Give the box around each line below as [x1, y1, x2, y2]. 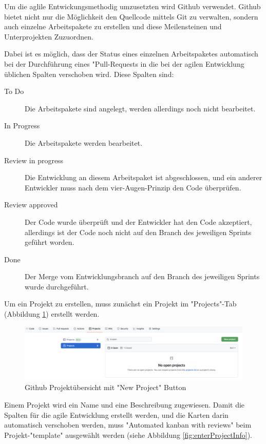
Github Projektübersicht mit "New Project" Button [25, 382, 186, 393]
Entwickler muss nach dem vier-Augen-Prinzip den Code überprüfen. [25, 182, 241, 192]
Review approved [4, 199, 58, 210]
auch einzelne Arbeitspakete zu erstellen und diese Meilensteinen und [4, 21, 222, 32]
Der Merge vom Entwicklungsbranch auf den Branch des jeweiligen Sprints [25, 271, 260, 282]
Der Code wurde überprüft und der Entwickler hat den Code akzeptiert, [25, 216, 252, 227]
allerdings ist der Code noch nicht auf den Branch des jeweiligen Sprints [25, 226, 252, 237]
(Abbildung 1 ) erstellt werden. [4, 308, 100, 319]
